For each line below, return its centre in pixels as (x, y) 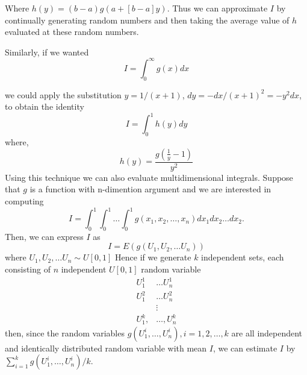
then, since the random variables (65, 332)
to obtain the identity (45, 106)
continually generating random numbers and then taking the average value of (147, 20)
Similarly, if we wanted (47, 52)
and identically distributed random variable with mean (106, 348)
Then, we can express (44, 236)
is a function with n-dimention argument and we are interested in (150, 189)
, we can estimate (245, 348)
